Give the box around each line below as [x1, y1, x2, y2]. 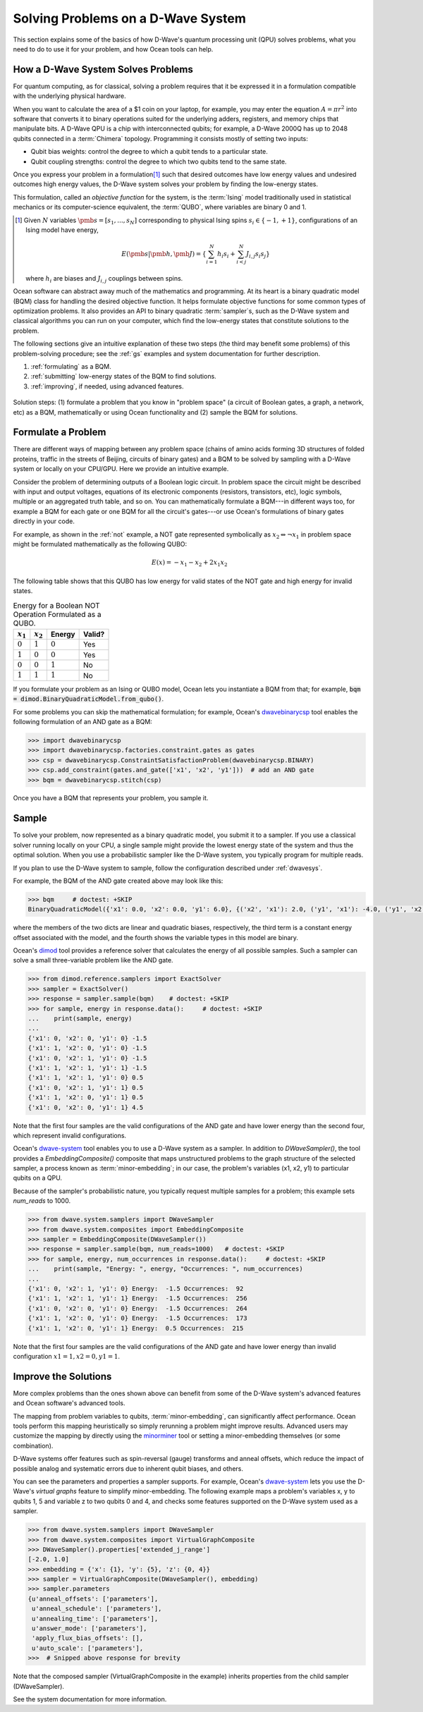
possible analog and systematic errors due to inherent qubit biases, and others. [13, 1464, 243, 1473]
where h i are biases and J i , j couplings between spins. [25, 274, 183, 284]
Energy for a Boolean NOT [13, 600, 100, 610]
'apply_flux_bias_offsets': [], [32, 1634, 144, 1642]
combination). [13, 1441, 54, 1450]
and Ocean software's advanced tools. [13, 1399, 125, 1407]
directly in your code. [13, 517, 75, 525]
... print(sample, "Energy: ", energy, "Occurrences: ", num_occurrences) [27, 1265, 303, 1273]
